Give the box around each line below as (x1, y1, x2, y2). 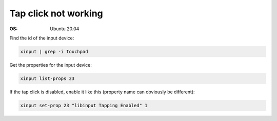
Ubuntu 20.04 (50, 26, 80, 32)
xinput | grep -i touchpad (20, 49, 88, 54)
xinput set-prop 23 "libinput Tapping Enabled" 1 (20, 103, 148, 108)
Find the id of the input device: (9, 35, 74, 41)
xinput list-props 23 (20, 75, 75, 82)
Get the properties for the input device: (9, 62, 92, 68)
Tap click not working (9, 8, 104, 19)
